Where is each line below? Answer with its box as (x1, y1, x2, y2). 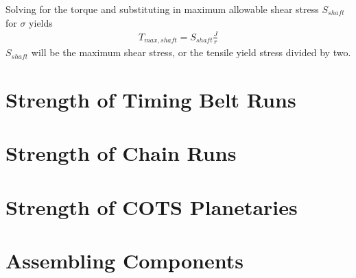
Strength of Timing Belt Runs (5, 85, 296, 113)
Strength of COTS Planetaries (5, 192, 298, 220)
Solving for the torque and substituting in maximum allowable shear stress (5, 2, 319, 16)
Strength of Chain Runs (5, 139, 237, 167)
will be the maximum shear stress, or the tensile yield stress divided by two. (31, 45, 351, 60)
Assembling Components (5, 247, 244, 275)
